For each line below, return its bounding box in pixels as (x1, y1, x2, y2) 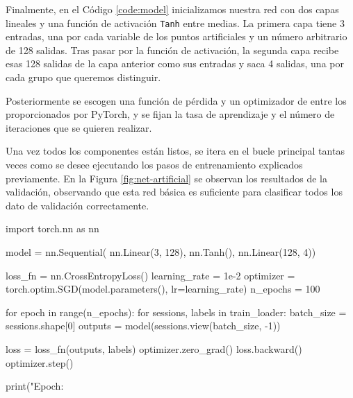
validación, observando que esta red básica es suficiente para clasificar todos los (6, 184, 343, 199)
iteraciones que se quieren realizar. (6, 120, 152, 135)
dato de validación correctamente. (6, 198, 149, 212)
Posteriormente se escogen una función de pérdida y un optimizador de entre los (6, 93, 347, 107)
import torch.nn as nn (6, 221, 99, 236)
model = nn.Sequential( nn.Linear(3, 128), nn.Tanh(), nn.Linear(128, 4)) (6, 244, 316, 259)
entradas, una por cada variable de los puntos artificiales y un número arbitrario (6, 29, 347, 44)
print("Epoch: (6, 379, 64, 393)
